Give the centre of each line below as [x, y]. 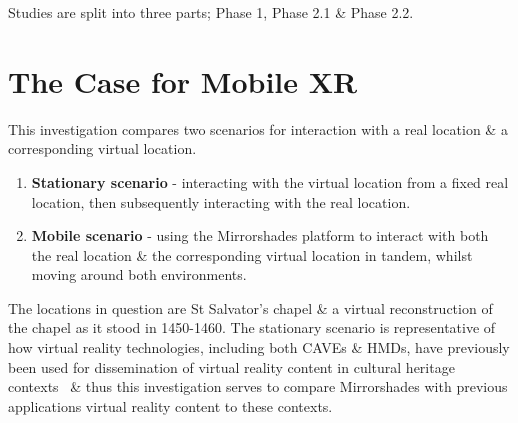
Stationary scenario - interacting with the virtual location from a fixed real [270, 181]
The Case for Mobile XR [183, 80]
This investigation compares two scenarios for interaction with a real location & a [258, 128]
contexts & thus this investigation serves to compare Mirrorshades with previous [258, 386]
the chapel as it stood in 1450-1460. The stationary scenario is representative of [252, 327]
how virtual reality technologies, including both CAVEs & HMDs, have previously [259, 347]
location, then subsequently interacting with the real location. [221, 201]
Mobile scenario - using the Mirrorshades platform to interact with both [260, 235]
